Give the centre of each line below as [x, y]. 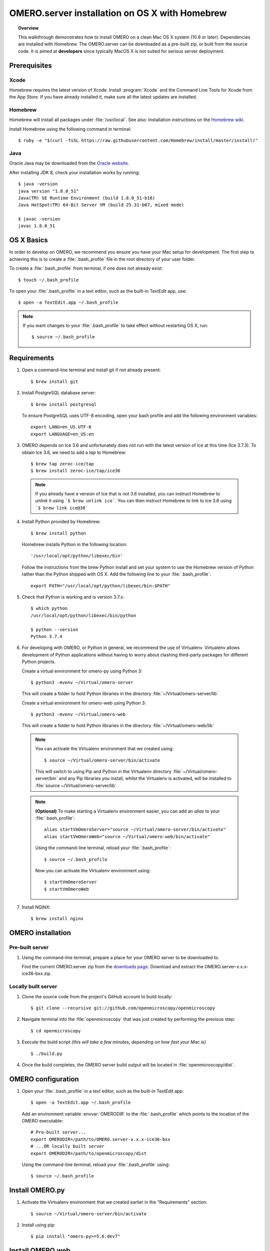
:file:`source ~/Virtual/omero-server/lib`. [76, 785]
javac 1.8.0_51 [37, 226]
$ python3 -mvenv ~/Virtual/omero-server [82, 682]
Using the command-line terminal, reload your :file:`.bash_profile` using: [96, 1164]
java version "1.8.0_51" [48, 191]
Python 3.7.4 [46, 636]
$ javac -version [39, 219]
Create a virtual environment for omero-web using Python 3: [84, 703]
